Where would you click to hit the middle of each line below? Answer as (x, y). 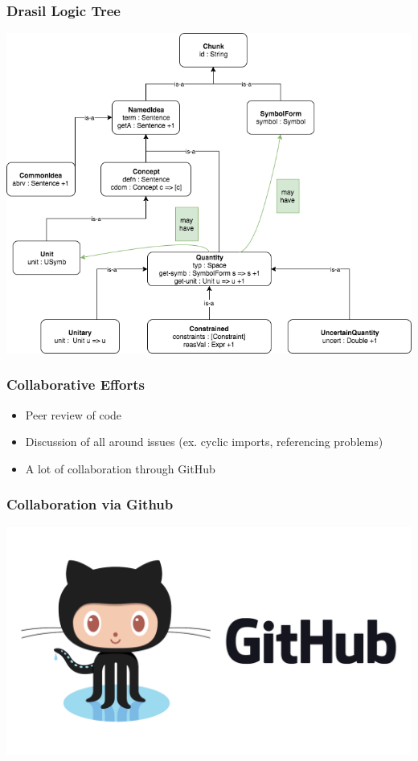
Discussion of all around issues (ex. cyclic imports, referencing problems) (204, 442)
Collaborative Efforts (76, 385)
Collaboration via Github (90, 504)
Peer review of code (74, 414)
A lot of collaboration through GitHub (120, 468)
